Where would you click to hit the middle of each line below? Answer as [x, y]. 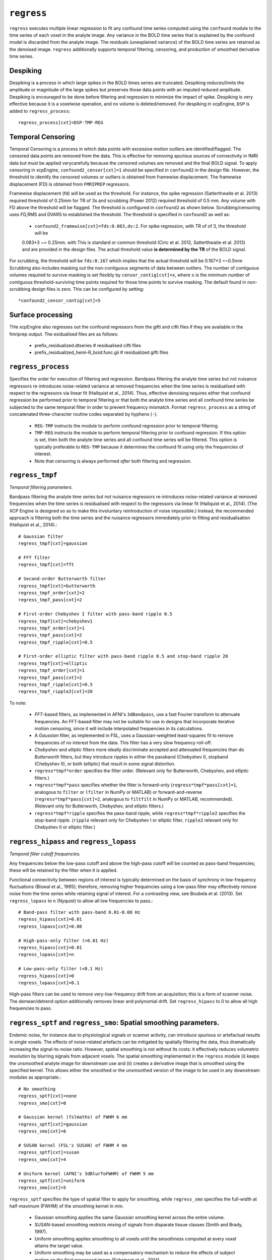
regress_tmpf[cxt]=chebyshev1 [56, 621]
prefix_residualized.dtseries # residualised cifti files [88, 345]
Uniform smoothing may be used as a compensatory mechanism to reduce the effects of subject [135, 1253]
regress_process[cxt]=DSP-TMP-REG [61, 122]
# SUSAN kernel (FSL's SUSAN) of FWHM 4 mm [73, 1145]
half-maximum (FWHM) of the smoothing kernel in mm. [66, 1206]
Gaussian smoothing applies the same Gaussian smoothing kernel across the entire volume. [130, 1218]
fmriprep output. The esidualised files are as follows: [64, 334]
